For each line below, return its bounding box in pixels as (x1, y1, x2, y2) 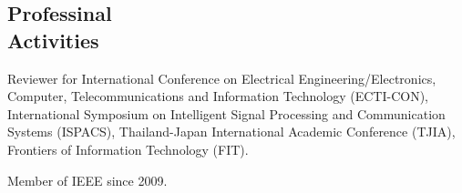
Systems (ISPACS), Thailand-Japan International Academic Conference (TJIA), (7, 122, 456, 141)
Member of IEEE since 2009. (7, 170, 168, 189)
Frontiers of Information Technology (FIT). (7, 139, 249, 158)
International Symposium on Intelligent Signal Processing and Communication (7, 104, 446, 123)
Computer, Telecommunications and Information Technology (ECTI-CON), (7, 86, 428, 106)
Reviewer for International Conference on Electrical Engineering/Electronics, (7, 68, 436, 87)
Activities (7, 25, 99, 54)
